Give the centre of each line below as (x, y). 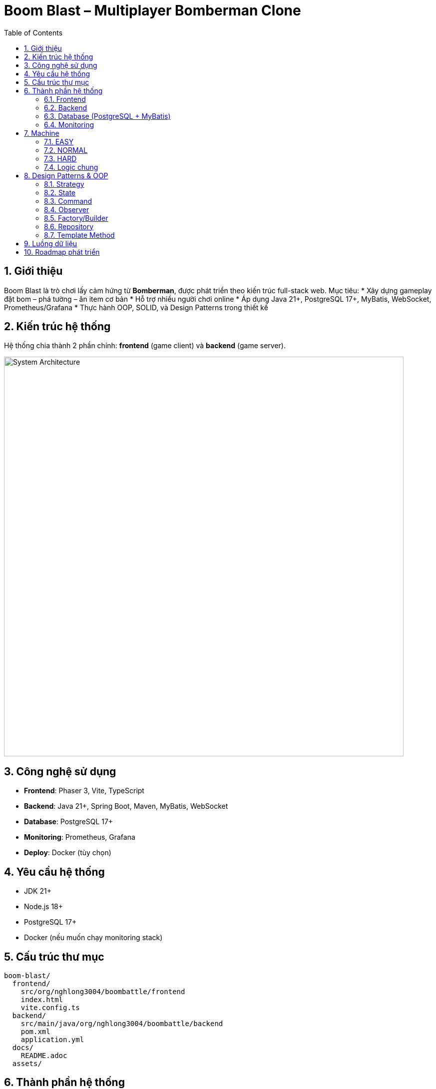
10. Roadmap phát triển (62, 252)
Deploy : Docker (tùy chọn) (68, 853)
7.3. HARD (60, 158)
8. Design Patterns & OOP (66, 175)
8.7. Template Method (79, 235)
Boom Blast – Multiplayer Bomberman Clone (153, 10)
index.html (42, 999)
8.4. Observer (67, 209)
